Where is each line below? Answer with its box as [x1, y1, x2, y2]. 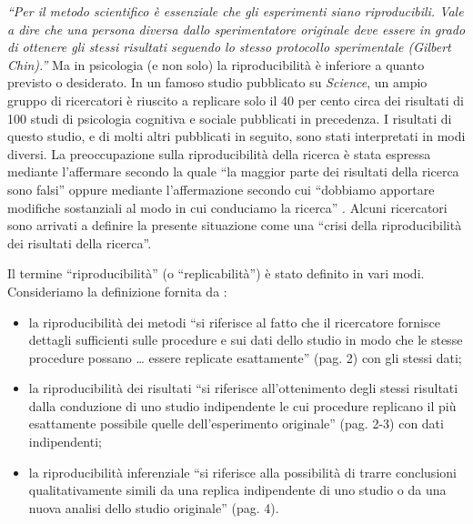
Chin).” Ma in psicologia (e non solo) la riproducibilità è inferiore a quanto [7, 55, 425, 74]
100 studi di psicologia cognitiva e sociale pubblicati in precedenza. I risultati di [7, 108, 452, 127]
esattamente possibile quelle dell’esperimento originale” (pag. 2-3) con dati [28, 414, 444, 433]
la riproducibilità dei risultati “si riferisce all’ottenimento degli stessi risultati [28, 378, 458, 398]
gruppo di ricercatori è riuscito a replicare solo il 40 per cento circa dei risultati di [7, 90, 464, 109]
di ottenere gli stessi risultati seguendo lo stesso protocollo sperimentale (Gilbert [7, 37, 451, 56]
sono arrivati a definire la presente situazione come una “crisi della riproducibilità [7, 216, 462, 235]
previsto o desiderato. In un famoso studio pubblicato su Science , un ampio [7, 73, 428, 92]
